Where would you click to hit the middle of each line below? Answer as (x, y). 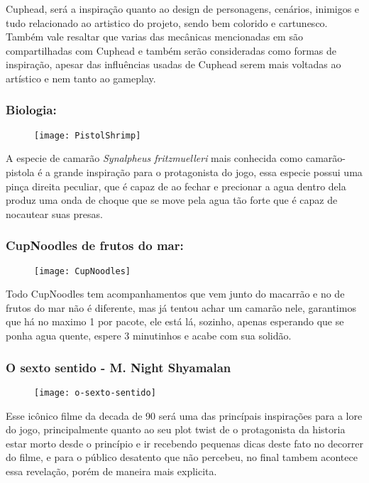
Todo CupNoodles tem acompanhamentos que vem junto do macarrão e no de (175, 294)
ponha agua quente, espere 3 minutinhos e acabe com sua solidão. (149, 336)
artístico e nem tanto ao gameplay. (81, 78)
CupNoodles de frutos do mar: (95, 245)
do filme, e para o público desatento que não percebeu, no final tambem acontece (182, 457)
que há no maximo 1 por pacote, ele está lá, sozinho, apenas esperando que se (175, 321)
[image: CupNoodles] (83, 271)
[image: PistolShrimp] (88, 135)
